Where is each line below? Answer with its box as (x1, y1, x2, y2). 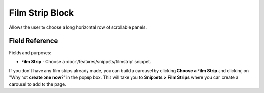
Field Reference (9, 37, 58, 45)
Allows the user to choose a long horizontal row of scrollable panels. (9, 24, 147, 30)
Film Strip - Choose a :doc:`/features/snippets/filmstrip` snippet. (21, 58, 151, 64)
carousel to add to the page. (9, 81, 66, 87)
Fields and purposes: (9, 50, 52, 56)
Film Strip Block (9, 7, 74, 18)
